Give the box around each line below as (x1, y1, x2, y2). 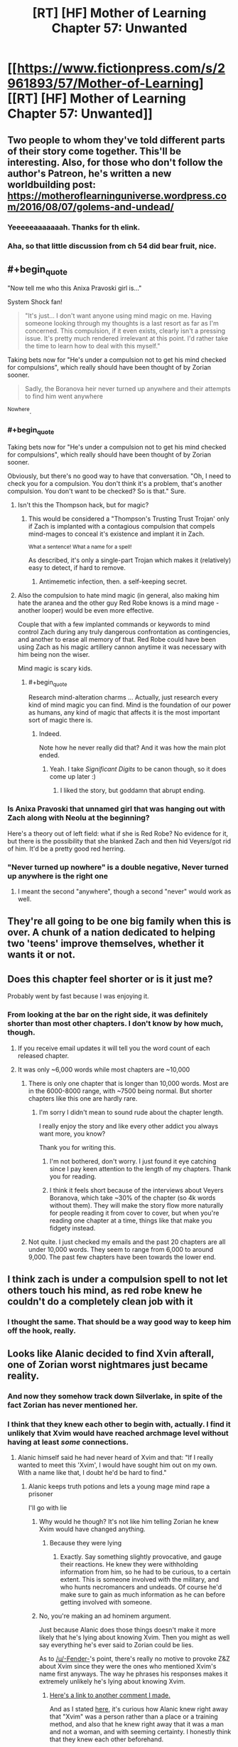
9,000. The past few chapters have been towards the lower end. (28, 1253, 217, 1261)
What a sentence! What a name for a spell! (28, 543, 132, 550)
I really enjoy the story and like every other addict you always (38, 1121, 219, 1130)
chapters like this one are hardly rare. (28, 1094, 138, 1102)
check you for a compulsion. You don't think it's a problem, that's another (7, 479, 222, 487)
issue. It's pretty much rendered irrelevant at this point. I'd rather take (24, 334, 229, 343)
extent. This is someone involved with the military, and (60, 1575, 220, 1584)
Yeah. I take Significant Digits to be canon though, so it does (49, 764, 227, 774)
